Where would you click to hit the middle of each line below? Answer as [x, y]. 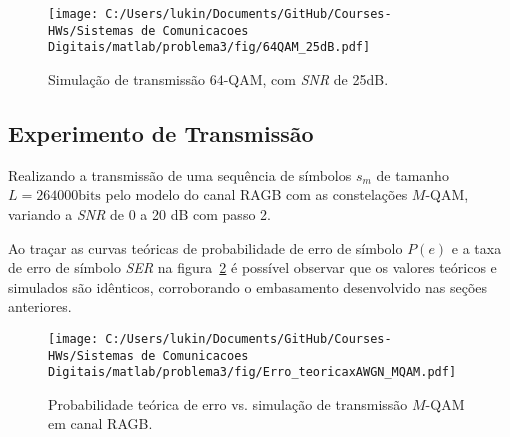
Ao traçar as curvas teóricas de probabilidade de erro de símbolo [205, 247]
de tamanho [412, 174]
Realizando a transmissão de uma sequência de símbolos [180, 174]
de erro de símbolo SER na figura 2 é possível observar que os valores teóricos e [252, 267]
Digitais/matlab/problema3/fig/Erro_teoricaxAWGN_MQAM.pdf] [252, 372]
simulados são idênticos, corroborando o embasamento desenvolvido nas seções [248, 286]
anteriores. [40, 306]
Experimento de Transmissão [161, 132]
